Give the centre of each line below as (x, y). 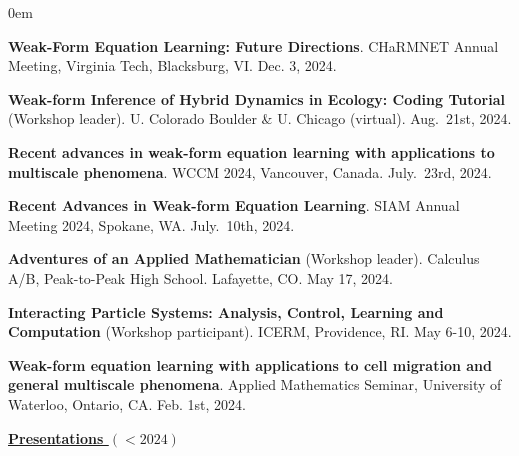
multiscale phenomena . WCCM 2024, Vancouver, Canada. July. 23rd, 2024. (250, 171)
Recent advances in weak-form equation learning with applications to (251, 151)
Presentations (56, 437)
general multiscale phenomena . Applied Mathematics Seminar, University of (255, 384)
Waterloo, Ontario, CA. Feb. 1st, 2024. (127, 403)
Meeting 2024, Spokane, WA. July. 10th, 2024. (151, 224)
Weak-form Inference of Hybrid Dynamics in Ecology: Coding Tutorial (256, 98)
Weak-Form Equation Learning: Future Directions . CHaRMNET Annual (253, 45)
